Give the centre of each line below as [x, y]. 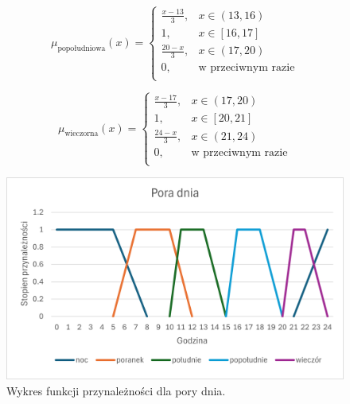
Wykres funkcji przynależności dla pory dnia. [116, 390]
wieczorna [82, 134]
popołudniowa [82, 48]
